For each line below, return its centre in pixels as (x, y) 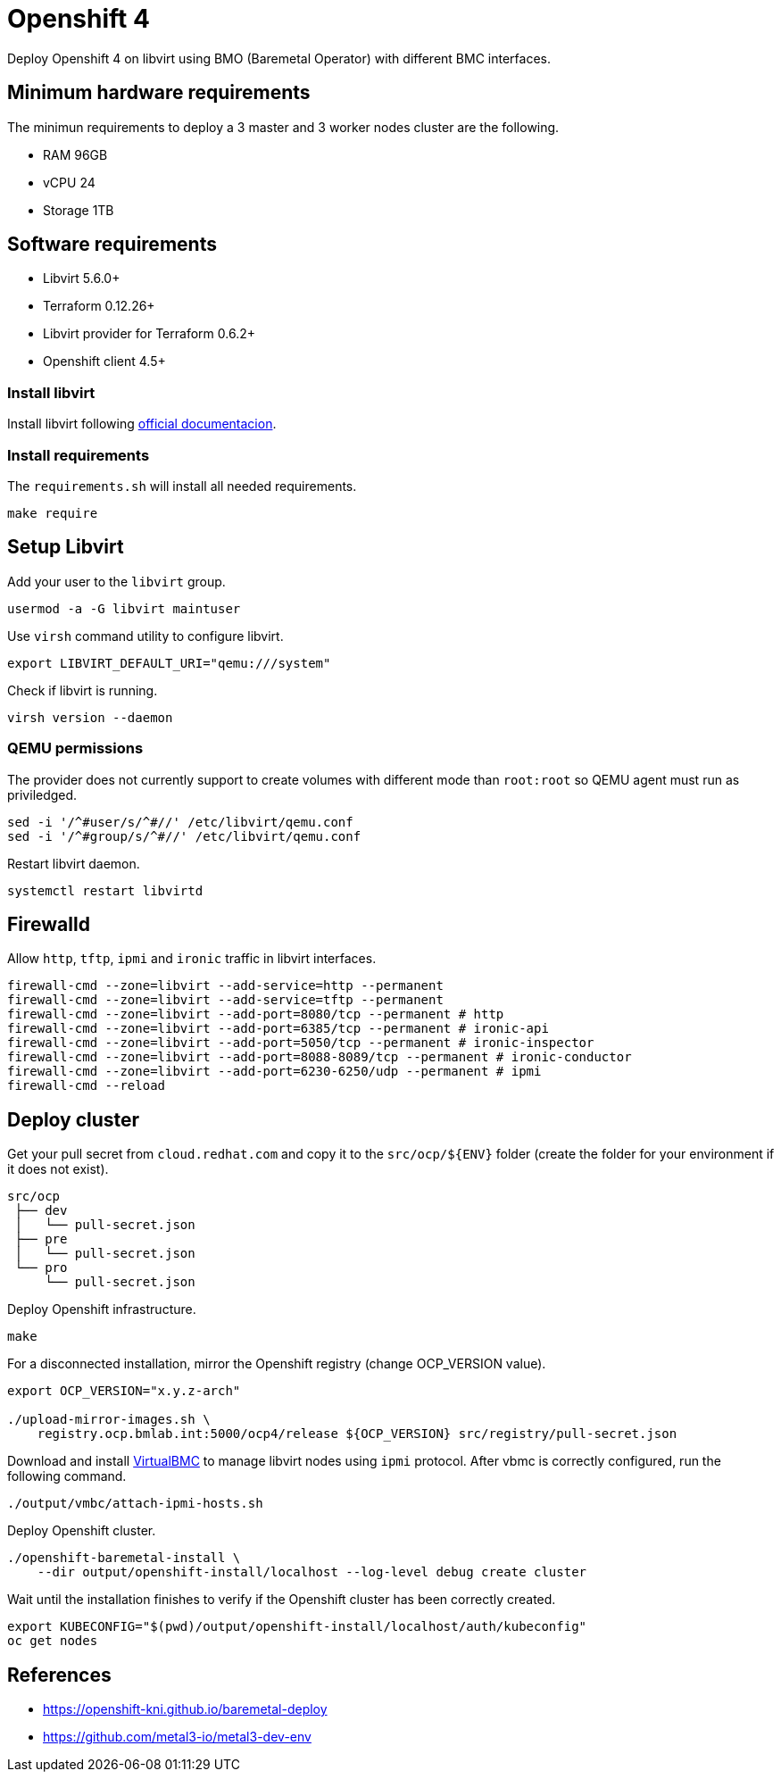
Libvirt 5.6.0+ (82, 278)
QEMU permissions (75, 748)
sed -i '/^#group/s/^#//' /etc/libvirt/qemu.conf (184, 836)
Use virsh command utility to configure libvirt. (145, 636)
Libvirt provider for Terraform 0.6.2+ (149, 334)
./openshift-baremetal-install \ (124, 1558)
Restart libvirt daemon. (74, 863)
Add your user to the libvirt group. (116, 581)
